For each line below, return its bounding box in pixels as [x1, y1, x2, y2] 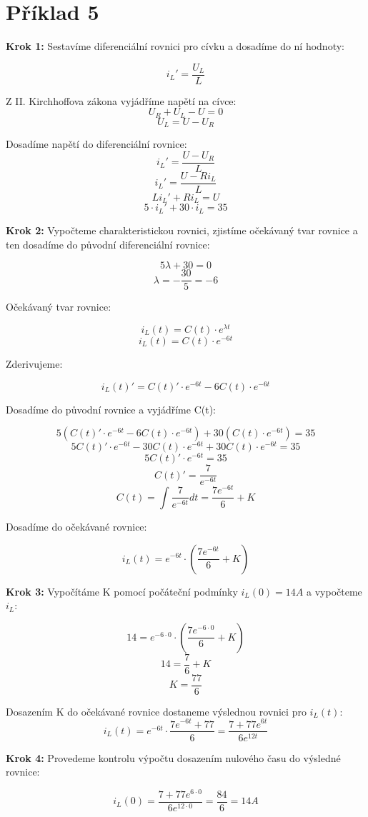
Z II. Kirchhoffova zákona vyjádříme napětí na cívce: [6, 93, 237, 108]
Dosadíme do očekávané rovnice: [6, 518, 147, 533]
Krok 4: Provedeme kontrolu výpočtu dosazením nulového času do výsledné [6, 750, 341, 765]
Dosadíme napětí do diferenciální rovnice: [6, 136, 187, 151]
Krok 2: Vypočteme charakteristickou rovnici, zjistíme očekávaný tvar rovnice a [6, 222, 358, 237]
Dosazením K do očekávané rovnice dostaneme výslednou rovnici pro [6, 703, 307, 718]
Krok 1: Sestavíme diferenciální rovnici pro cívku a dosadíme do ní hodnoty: [6, 39, 344, 54]
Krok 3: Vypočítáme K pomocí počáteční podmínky [6, 583, 238, 598]
